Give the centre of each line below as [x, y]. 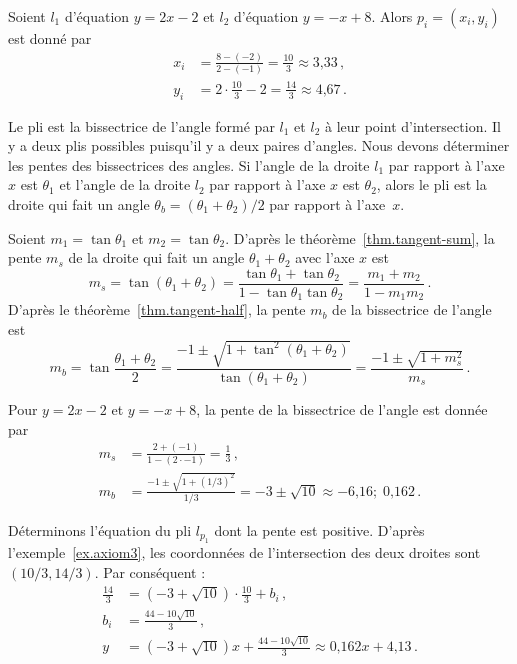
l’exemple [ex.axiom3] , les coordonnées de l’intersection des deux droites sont [244, 552]
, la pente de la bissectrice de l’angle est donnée [342, 409]
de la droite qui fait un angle [156, 257]
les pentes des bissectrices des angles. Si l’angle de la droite [189, 164]
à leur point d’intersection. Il [412, 125]
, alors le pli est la [431, 184]
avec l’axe [325, 257]
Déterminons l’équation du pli [100, 529]
